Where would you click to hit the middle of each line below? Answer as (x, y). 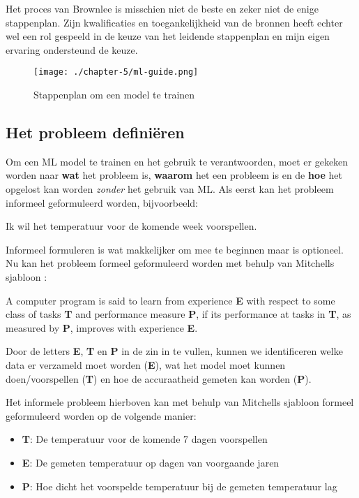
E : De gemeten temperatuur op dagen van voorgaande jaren (151, 462)
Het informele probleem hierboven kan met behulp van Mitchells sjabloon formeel (180, 402)
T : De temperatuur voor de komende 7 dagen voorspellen (145, 439)
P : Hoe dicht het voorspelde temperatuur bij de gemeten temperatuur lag (179, 486)
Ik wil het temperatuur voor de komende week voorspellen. (131, 226)
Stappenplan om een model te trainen (114, 95)
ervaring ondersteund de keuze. (72, 49)
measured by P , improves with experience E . (102, 327)
